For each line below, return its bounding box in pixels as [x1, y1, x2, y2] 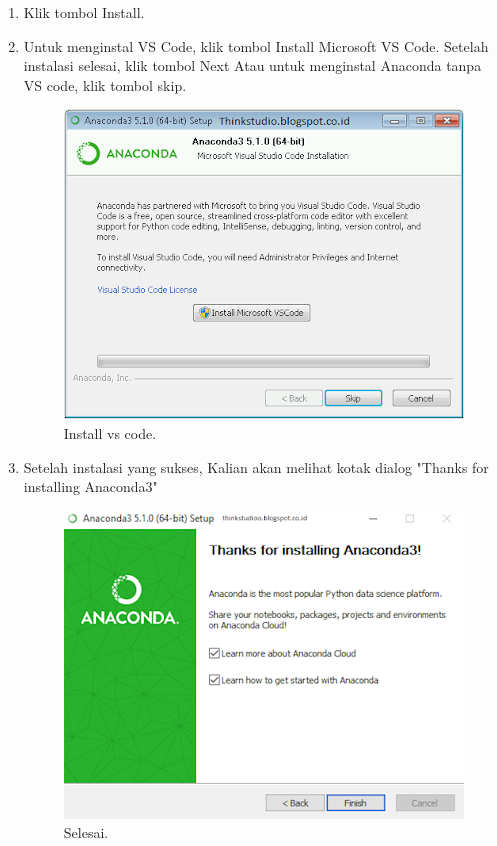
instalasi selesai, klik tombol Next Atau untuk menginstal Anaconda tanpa [23, 55, 482, 76]
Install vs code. [63, 422, 157, 443]
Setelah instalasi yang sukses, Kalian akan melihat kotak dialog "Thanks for [23, 456, 489, 477]
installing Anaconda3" [23, 476, 158, 497]
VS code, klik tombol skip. [23, 74, 187, 95]
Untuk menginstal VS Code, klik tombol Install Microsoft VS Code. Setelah [23, 35, 489, 56]
